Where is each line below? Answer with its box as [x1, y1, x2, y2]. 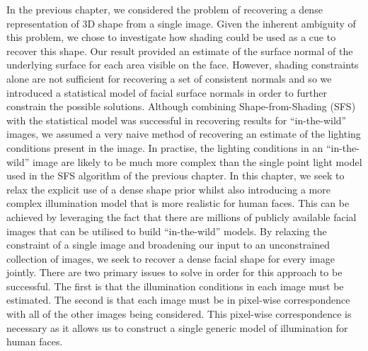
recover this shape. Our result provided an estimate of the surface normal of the [6, 43, 353, 58]
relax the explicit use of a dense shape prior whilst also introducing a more [6, 182, 330, 196]
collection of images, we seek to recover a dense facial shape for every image [6, 251, 335, 266]
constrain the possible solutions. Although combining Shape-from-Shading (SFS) [6, 99, 356, 114]
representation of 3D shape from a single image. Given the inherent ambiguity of [6, 16, 356, 30]
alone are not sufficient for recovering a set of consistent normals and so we [6, 71, 332, 85]
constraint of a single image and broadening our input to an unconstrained [6, 237, 330, 252]
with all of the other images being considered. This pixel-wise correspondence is [6, 307, 352, 321]
